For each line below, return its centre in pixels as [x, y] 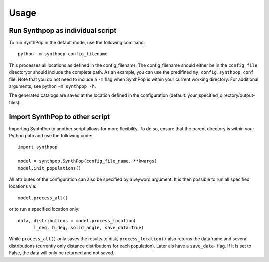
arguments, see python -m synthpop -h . [53, 86]
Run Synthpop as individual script [63, 31]
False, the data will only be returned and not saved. [62, 253]
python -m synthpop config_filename [63, 54]
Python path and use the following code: [51, 136]
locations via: [23, 186]
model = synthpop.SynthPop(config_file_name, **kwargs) [88, 161]
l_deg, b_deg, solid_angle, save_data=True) [89, 227]
